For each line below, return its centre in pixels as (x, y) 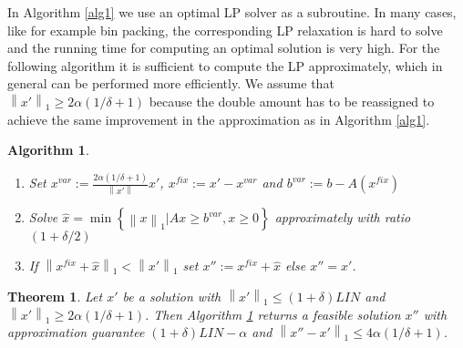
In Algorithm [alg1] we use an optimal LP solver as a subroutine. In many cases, (232, 12)
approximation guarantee (76, 332)
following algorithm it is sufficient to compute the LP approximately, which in (225, 65)
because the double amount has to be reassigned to (292, 101)
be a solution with (172, 296)
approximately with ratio (343, 217)
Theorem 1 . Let (55, 296)
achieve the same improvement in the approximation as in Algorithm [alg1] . (219, 119)
